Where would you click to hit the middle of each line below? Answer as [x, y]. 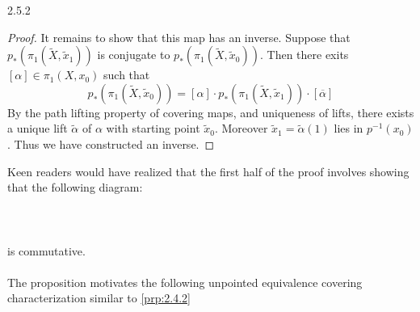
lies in [349, 128]
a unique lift [38, 128]
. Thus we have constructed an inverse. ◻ [111, 143]
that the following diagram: [75, 187]
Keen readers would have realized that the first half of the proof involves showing [208, 171]
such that [127, 75]
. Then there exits [304, 55]
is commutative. [46, 250]
